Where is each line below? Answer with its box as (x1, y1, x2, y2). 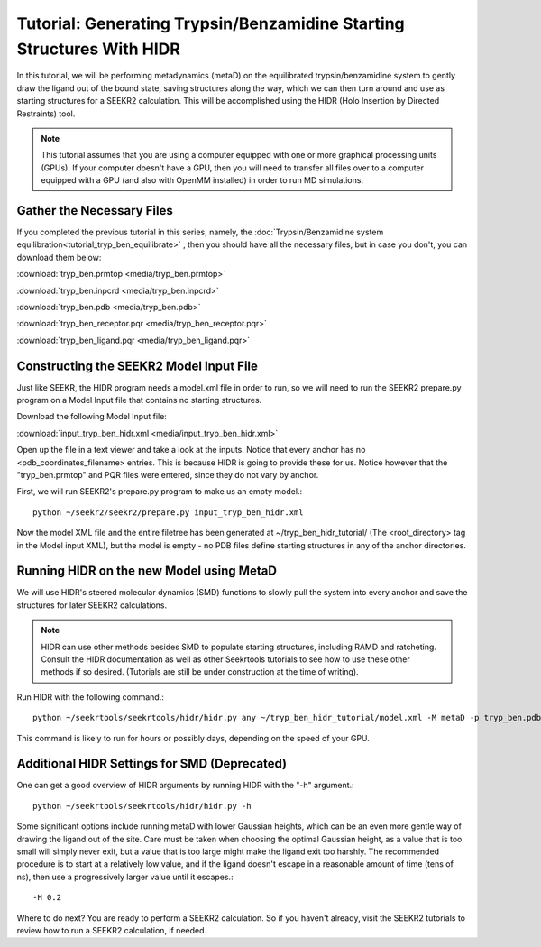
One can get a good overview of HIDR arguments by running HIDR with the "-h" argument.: (16, 780, 355, 791)
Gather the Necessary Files (16, 203, 173, 218)
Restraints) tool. (16, 108, 76, 119)
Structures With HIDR (16, 39, 180, 59)
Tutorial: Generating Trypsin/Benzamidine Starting (16, 14, 405, 33)
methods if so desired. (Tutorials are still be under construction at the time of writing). (41, 667, 360, 677)
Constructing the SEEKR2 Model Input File (16, 358, 259, 373)
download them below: (16, 252, 102, 262)
